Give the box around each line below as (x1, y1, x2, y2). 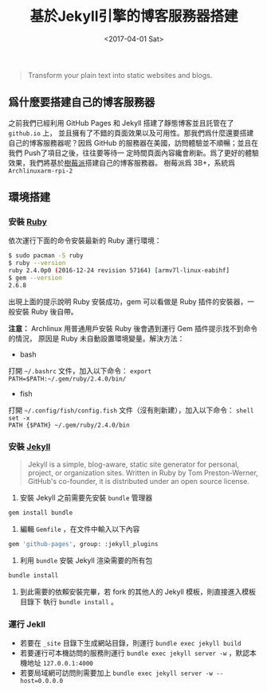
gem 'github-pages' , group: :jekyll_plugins (8, 540, 159, 548)
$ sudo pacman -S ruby (8, 252, 84, 260)
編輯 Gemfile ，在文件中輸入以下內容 (19, 524, 140, 533)
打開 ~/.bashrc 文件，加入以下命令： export (8, 365, 152, 375)
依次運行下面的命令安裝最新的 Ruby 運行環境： (8, 236, 162, 245)
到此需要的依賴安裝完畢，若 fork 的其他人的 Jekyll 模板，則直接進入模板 (19, 587, 257, 596)
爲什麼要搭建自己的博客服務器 (8, 96, 155, 109)
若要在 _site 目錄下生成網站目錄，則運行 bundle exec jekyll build (19, 638, 241, 648)
